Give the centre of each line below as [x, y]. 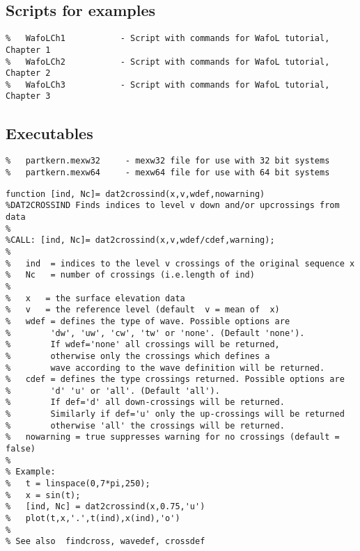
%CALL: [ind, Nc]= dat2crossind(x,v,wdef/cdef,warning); [140, 240]
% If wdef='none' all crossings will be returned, [143, 345]
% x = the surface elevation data [95, 298]
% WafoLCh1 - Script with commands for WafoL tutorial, [168, 39]
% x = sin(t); [43, 495]
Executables [49, 133]
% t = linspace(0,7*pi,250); [78, 484]
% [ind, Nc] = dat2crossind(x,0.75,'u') [105, 507]
